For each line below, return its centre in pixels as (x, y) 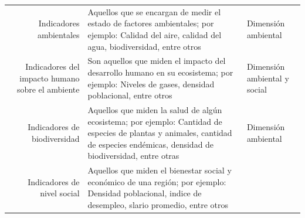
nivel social (60, 193)
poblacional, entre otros (130, 95)
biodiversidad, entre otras (133, 156)
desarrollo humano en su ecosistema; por (160, 72)
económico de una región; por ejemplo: (157, 181)
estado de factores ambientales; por (151, 23)
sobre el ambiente (48, 89)
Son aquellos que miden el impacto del (157, 61)
